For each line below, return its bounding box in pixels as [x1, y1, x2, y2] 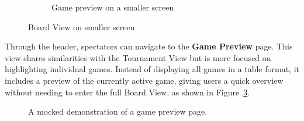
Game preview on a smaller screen [51, 1, 174, 13]
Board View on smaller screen [28, 20, 135, 33]
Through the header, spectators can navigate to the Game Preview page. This [5, 40, 293, 52]
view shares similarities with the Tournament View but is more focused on [5, 51, 271, 63]
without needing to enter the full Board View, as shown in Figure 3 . [5, 86, 250, 98]
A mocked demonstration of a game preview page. [28, 105, 208, 118]
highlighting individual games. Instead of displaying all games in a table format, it [5, 63, 300, 75]
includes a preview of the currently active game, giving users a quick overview [5, 74, 284, 86]
